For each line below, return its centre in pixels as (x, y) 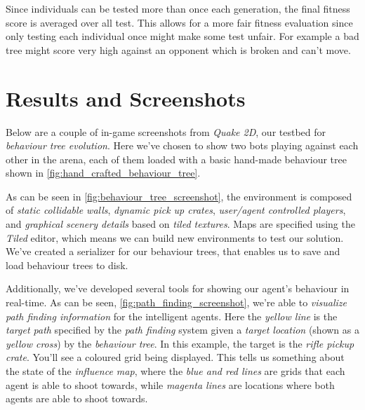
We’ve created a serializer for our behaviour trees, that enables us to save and (173, 251)
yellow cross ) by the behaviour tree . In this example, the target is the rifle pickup (180, 343)
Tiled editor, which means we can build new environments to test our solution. (175, 237)
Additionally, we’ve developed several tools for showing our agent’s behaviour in (178, 288)
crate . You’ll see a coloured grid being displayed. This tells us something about (175, 357)
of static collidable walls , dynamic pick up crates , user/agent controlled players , (176, 210)
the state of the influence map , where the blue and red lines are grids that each (175, 371)
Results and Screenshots (126, 98)
